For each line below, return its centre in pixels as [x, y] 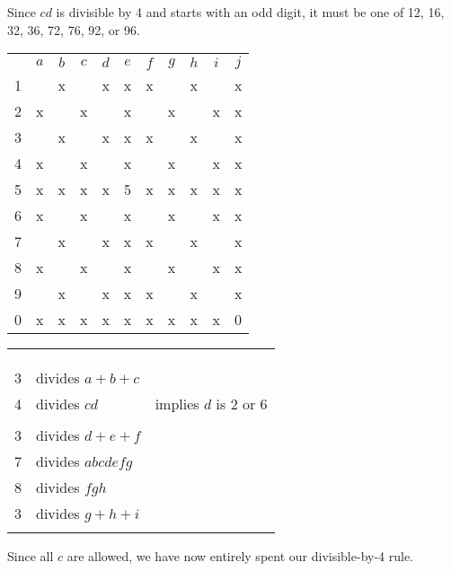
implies [177, 404]
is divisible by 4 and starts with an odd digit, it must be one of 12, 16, [250, 12]
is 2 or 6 [242, 404]
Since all [31, 556]
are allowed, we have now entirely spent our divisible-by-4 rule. [240, 556]
